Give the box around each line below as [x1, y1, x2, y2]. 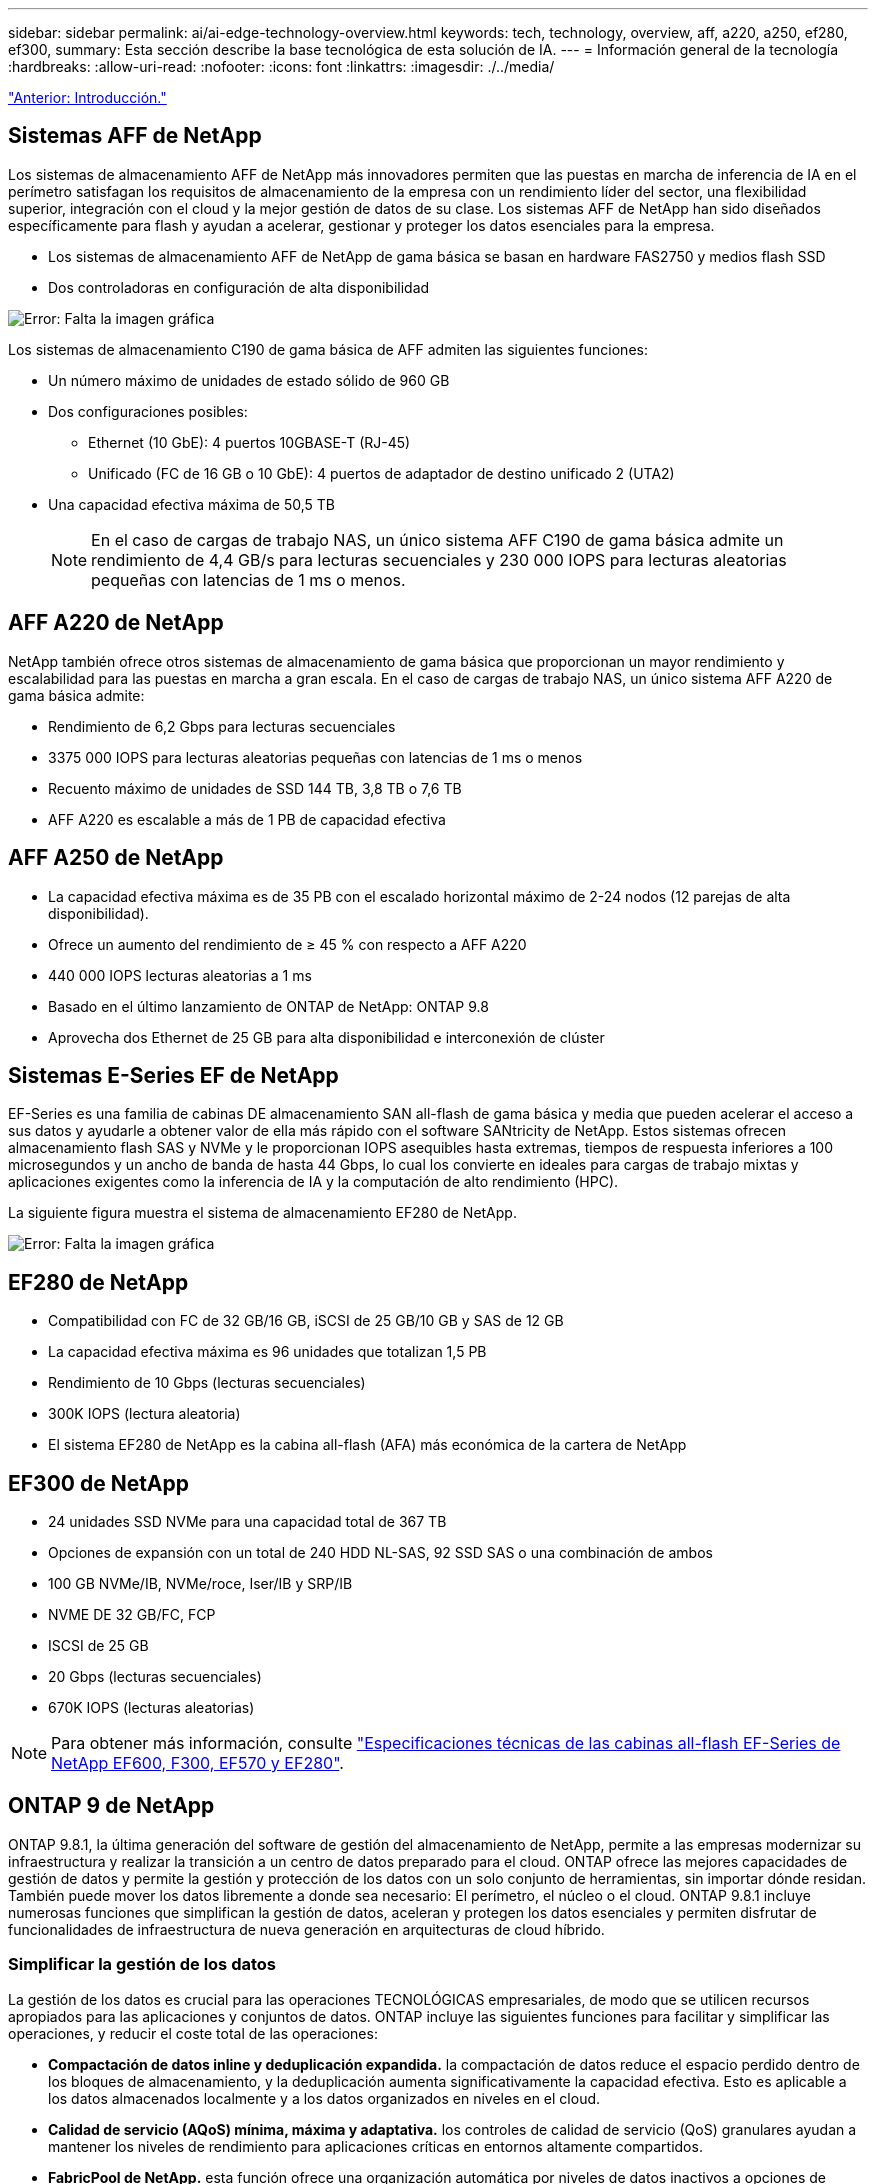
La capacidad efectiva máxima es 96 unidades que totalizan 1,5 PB [48, 1343, 487, 1361]
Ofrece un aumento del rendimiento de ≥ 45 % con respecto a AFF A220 [48, 935, 527, 953]
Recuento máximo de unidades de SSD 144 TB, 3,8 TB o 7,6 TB [48, 779, 462, 797]
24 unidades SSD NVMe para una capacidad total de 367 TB [48, 1513, 447, 1531]
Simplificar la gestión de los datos [8, 1954, 276, 1975]
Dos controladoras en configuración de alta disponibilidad [48, 278, 430, 296]
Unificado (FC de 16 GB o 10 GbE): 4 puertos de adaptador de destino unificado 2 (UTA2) [88, 464, 675, 482]
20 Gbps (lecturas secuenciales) [48, 1668, 262, 1686]
